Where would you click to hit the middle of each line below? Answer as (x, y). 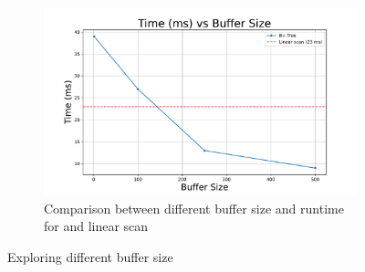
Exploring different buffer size (90, 257)
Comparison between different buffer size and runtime (194, 208)
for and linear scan (96, 226)
